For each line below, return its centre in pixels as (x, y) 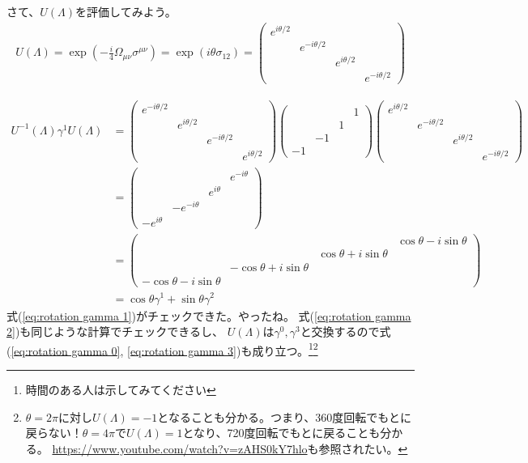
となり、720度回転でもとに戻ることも (281, 433)
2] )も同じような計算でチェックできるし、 (115, 331)
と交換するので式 (345, 331)
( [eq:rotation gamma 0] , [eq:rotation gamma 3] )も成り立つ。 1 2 (162, 349)
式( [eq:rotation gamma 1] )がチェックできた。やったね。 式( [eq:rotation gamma (209, 315)
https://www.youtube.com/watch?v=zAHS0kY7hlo (180, 448)
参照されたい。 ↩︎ (363, 448)
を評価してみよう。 (126, 11)
